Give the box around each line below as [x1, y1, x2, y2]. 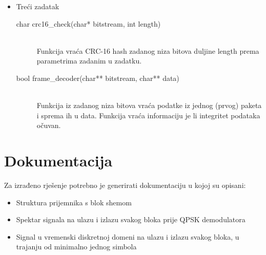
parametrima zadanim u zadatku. [36, 55, 142, 66]
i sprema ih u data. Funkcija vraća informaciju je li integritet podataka [36, 110, 260, 120]
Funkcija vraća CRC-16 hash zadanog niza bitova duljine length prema [36, 45, 259, 56]
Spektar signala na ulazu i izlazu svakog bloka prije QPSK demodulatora [16, 214, 245, 225]
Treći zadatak [16, 1, 59, 11]
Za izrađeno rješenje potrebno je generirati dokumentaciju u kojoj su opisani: [4, 180, 246, 190]
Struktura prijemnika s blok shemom [16, 197, 132, 207]
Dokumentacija [4, 150, 113, 171]
